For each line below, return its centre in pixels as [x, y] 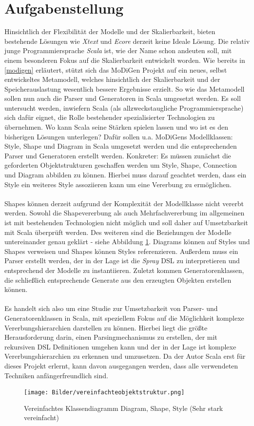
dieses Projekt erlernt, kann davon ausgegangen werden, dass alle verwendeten [121, 365]
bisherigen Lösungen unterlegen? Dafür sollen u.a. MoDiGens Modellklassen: [119, 136]
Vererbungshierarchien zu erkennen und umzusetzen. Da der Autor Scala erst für [125, 356]
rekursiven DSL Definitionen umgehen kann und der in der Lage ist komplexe [120, 346]
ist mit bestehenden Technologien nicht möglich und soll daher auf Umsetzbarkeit [126, 222]
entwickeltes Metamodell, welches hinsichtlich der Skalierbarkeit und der [112, 79]
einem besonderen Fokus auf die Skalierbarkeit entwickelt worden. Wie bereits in [125, 60]
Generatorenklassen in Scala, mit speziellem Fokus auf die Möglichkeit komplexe [124, 318]
